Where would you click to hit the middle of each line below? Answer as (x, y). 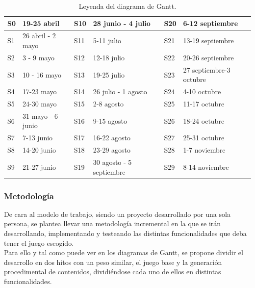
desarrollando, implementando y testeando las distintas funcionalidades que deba (125, 233)
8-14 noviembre (206, 167)
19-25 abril (41, 23)
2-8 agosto (108, 104)
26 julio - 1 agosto (120, 92)
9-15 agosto (110, 120)
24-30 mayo (40, 104)
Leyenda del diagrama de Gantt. (127, 6)
